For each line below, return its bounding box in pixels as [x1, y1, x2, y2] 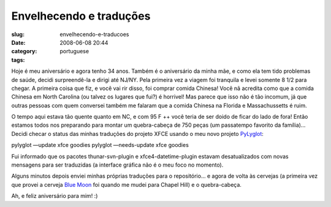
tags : [11, 56, 25, 64]
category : [11, 48, 37, 55]
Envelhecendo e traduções [11, 9, 151, 23]
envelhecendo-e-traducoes [59, 31, 129, 38]
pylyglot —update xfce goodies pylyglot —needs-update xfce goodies [11, 141, 189, 149]
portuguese [59, 48, 89, 55]
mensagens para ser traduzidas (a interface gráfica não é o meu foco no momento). [11, 161, 224, 168]
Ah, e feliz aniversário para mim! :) [11, 192, 98, 200]
